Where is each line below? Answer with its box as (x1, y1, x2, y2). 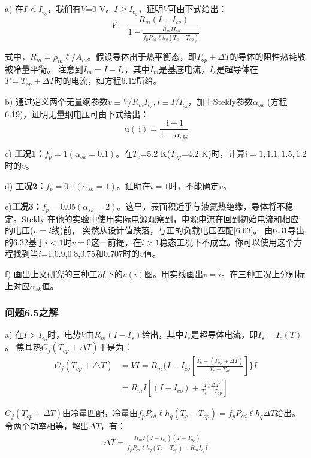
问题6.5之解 (5, 305, 59, 320)
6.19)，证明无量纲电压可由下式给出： (5, 107, 149, 120)
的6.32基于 (5, 235, 45, 248)
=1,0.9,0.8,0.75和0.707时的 (41, 247, 140, 260)
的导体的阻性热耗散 (230, 50, 306, 62)
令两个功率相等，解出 (5, 420, 89, 432)
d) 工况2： (5, 179, 46, 192)
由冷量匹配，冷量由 (62, 407, 138, 419)
